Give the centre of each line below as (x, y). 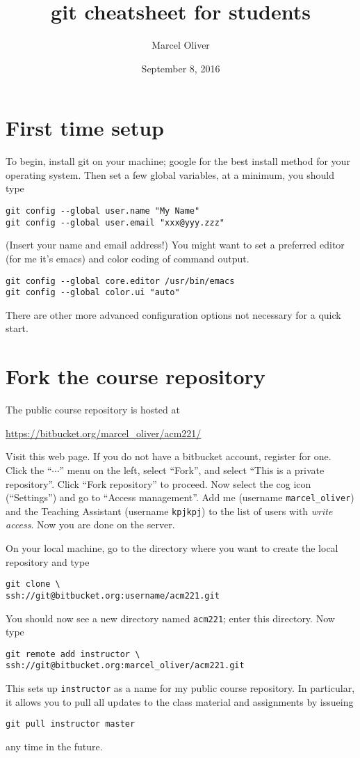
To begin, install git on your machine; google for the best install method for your (178, 161)
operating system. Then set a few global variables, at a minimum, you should (170, 174)
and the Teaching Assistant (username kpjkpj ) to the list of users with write (169, 511)
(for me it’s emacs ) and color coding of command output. (128, 258)
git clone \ (33, 584)
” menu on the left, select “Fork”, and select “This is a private (192, 469)
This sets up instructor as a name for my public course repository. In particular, (180, 688)
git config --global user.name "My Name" (103, 211)
